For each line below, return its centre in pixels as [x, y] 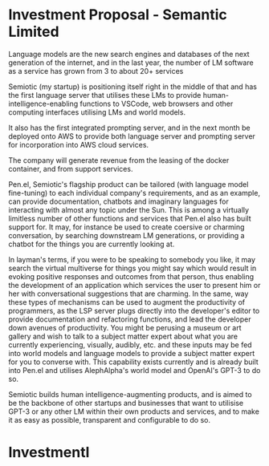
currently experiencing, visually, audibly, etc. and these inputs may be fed [130, 344]
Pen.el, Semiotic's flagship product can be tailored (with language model [128, 184]
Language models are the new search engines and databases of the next [129, 54]
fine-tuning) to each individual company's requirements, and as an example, [134, 192]
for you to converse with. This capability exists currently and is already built [133, 362]
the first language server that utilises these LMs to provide [105, 95]
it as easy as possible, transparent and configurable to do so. [110, 419]
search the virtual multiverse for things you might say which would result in [132, 268]
